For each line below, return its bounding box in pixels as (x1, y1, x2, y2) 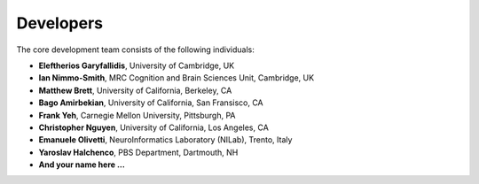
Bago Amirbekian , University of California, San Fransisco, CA (38, 97, 263, 108)
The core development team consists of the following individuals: (16, 44, 255, 55)
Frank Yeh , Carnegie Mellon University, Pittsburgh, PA (38, 110, 236, 120)
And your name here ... (38, 159, 126, 170)
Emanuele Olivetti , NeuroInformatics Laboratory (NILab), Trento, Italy (38, 134, 293, 145)
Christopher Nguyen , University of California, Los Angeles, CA (38, 122, 270, 133)
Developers (16, 13, 104, 33)
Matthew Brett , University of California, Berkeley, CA (38, 85, 232, 96)
